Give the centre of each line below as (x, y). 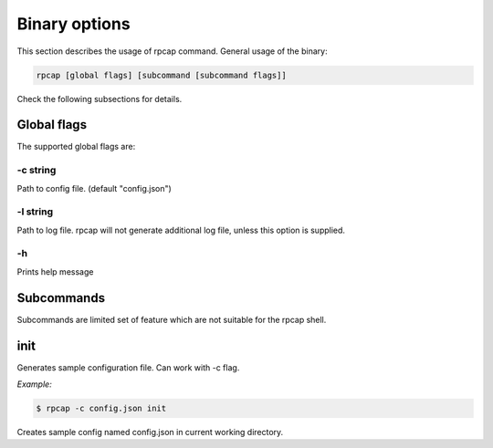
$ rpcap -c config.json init (101, 409)
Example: (34, 384)
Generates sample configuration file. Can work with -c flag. (128, 367)
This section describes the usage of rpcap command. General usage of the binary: (172, 51)
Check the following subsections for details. (100, 99)
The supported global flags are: (76, 147)
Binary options (74, 24)
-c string (37, 171)
